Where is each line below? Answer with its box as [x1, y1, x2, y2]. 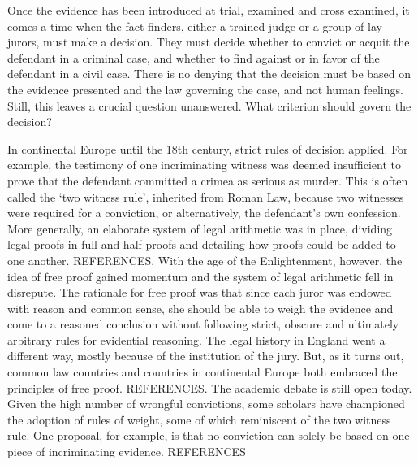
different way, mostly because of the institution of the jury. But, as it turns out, [7, 347, 404, 364]
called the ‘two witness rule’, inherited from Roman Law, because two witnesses [7, 188, 404, 205]
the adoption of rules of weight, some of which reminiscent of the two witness [7, 411, 391, 428]
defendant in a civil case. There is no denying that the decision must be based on [7, 65, 412, 82]
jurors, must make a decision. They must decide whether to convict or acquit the [7, 33, 410, 50]
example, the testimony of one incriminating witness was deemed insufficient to [7, 156, 401, 173]
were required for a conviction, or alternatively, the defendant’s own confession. [7, 204, 401, 221]
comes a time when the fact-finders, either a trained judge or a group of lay [7, 17, 382, 34]
